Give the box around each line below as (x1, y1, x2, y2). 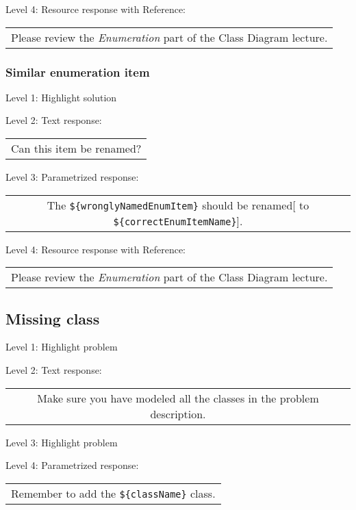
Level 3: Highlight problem (5, 435, 118, 449)
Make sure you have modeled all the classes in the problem (37, 390, 319, 406)
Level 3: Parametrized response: (5, 170, 139, 183)
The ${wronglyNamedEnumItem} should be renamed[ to (47, 196, 309, 213)
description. (150, 405, 206, 422)
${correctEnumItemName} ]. (113, 212, 243, 229)
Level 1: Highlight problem (5, 340, 118, 354)
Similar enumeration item (5, 63, 150, 80)
